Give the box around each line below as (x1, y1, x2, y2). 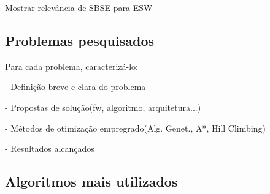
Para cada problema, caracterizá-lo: (5, 59, 138, 72)
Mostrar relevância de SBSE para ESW (5, 1, 153, 13)
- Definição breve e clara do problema (5, 80, 146, 93)
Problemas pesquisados (5, 31, 155, 50)
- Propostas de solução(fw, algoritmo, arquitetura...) (5, 100, 201, 113)
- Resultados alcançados (5, 142, 94, 155)
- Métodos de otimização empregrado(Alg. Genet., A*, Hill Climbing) (5, 121, 266, 134)
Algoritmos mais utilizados (5, 172, 178, 191)
